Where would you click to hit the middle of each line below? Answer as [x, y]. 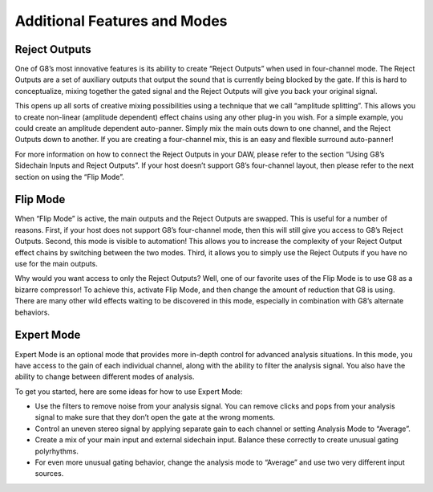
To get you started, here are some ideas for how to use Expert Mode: [129, 391]
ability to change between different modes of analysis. [105, 376]
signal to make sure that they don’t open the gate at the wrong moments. [155, 417]
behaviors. [32, 312]
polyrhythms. [57, 451]
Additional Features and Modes [121, 21]
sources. [49, 474]
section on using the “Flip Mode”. [69, 177]
